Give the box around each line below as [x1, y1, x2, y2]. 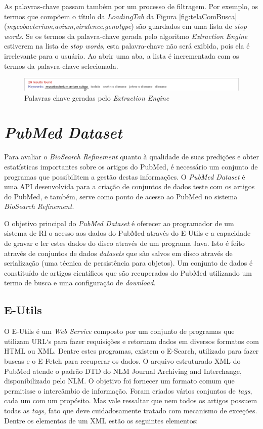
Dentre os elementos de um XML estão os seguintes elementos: [4, 415, 198, 425]
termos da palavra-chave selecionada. [4, 60, 118, 71]
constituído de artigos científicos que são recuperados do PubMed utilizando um [4, 267, 252, 278]
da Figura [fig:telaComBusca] [146, 11, 237, 21]
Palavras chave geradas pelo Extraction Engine [24, 92, 169, 103]
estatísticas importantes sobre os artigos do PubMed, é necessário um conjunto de [4, 161, 258, 171]
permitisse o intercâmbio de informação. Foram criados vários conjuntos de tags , [4, 385, 252, 396]
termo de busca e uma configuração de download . [4, 277, 156, 288]
